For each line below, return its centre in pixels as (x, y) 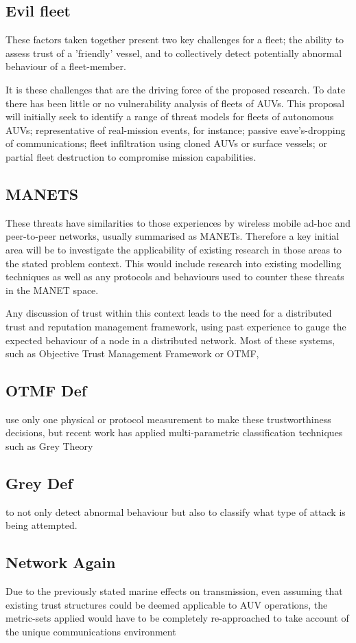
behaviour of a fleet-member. (66, 66)
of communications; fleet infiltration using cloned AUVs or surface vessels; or (166, 143)
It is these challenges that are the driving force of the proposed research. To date (176, 89)
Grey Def (39, 483)
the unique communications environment (91, 632)
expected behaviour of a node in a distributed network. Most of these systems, (170, 340)
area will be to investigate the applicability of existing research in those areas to (174, 249)
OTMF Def (46, 391)
